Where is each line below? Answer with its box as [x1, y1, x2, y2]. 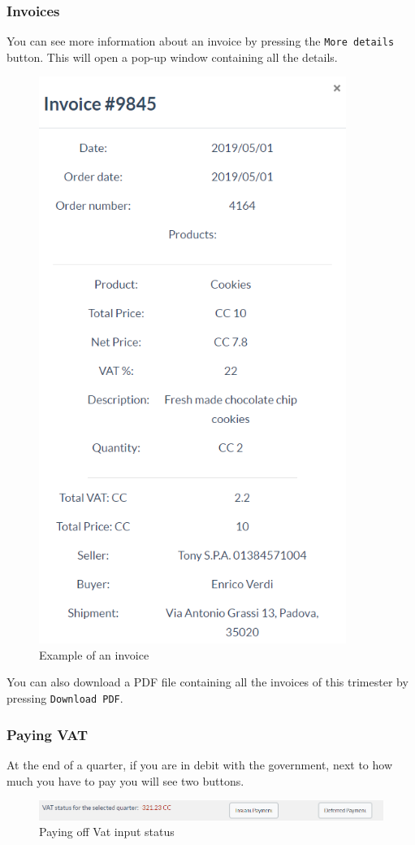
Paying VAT [6, 724, 89, 744]
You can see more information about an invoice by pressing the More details [6, 33, 395, 50]
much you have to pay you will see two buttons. [6, 772, 244, 789]
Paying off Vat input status [39, 823, 175, 840]
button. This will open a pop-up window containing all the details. [6, 48, 338, 65]
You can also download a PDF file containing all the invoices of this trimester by [6, 673, 409, 690]
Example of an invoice [39, 646, 149, 663]
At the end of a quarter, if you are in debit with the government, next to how [6, 756, 392, 773]
